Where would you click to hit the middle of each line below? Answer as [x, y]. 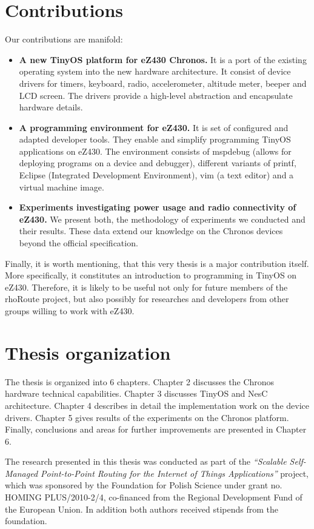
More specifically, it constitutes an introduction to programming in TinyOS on [151, 275]
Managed [22, 473]
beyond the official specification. [78, 243]
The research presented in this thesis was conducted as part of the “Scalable [146, 461]
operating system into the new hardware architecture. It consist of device [155, 71]
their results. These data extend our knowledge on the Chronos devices [151, 231]
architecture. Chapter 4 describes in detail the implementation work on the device [157, 405]
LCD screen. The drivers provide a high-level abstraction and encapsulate [156, 95]
